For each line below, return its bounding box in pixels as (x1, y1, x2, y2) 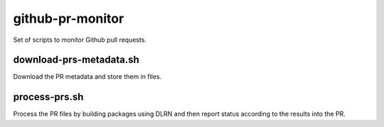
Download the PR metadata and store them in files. (13, 72, 162, 81)
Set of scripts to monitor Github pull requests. (13, 35, 147, 44)
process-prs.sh (13, 91, 84, 103)
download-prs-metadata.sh (13, 54, 140, 66)
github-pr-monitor (13, 11, 124, 26)
